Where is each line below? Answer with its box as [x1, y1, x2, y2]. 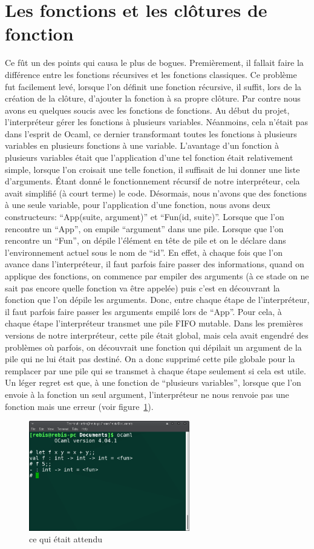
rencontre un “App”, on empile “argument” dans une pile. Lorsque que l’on [5, 222, 284, 235]
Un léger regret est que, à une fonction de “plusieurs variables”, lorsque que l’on [5, 376, 301, 389]
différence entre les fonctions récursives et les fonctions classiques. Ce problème [5, 68, 297, 80]
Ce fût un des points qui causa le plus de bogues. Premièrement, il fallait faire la [5, 56, 304, 69]
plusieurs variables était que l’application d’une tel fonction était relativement [5, 151, 293, 164]
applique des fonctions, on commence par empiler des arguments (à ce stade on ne [5, 270, 309, 282]
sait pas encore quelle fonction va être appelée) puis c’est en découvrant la [5, 281, 280, 294]
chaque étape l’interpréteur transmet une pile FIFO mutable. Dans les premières [5, 317, 303, 330]
